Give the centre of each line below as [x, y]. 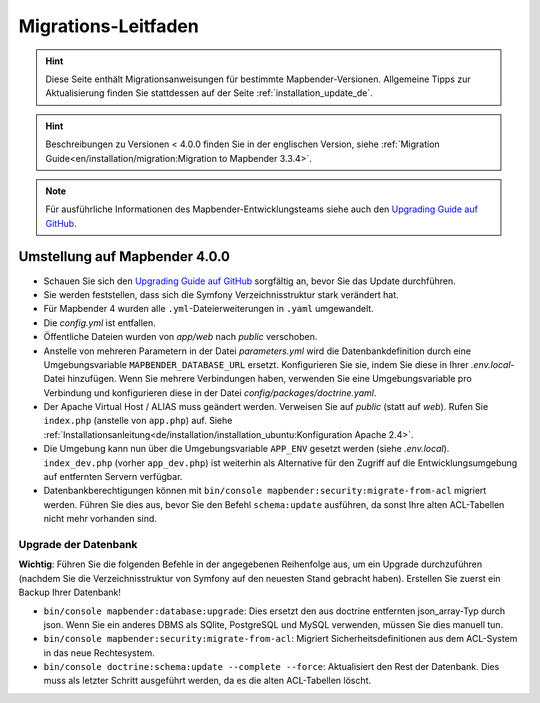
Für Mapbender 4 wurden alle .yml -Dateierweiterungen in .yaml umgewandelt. [208, 309]
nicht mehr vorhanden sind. [100, 519]
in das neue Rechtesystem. [99, 652]
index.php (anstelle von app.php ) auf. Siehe [138, 421]
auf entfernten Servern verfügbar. [113, 477]
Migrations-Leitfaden [108, 26]
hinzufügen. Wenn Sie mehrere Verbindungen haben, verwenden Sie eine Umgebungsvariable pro [269, 379]
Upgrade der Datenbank [78, 544]
